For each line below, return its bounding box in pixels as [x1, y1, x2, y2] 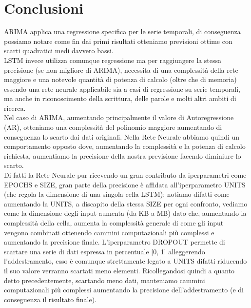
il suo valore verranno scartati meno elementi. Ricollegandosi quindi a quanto [4, 265, 235, 275]
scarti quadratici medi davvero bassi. [4, 45, 114, 56]
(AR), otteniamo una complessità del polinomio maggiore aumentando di [4, 122, 222, 132]
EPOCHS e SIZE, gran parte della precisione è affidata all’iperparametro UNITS [4, 179, 246, 189]
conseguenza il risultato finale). [4, 294, 97, 304]
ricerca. [4, 103, 26, 113]
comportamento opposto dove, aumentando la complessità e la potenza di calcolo [4, 141, 246, 151]
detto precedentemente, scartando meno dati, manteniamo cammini [4, 275, 205, 285]
